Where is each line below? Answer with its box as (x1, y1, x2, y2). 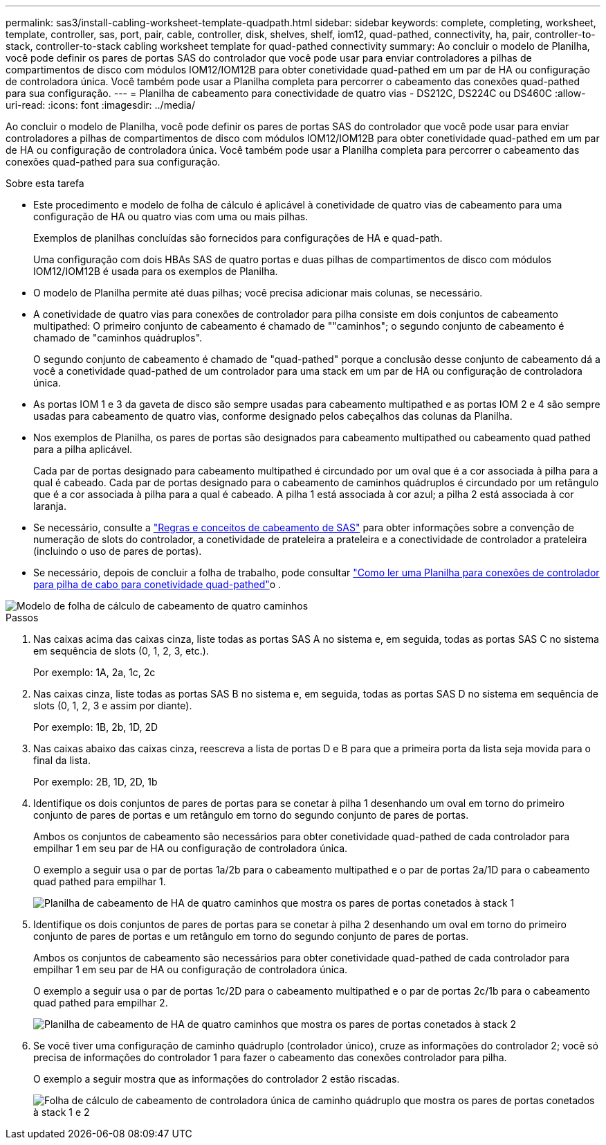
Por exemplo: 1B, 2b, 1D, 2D (33, 721, 158, 733)
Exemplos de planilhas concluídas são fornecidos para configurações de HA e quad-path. (33, 232, 443, 244)
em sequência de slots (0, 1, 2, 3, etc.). (33, 645, 209, 657)
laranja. (33, 500, 66, 512)
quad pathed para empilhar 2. (33, 997, 168, 1009)
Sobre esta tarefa (6, 177, 84, 189)
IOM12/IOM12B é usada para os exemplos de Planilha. (33, 265, 278, 277)
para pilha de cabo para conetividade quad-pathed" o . (33, 578, 282, 590)
